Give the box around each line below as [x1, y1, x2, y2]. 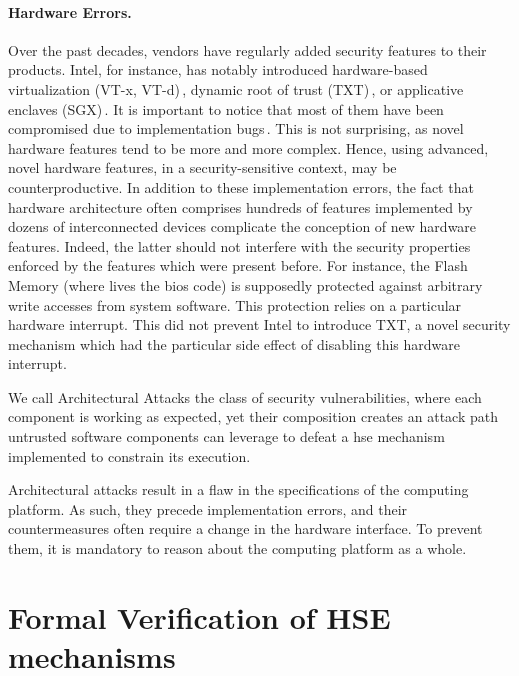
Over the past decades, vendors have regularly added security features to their [8, 39, 487, 60]
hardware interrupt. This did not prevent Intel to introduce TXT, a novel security [8, 314, 511, 335]
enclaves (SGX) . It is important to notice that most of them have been [8, 98, 444, 119]
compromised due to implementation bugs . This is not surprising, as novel [8, 118, 464, 139]
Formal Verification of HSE [8, 596, 391, 637]
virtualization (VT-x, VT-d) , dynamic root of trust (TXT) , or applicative [8, 78, 464, 99]
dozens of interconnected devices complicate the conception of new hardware [8, 216, 477, 237]
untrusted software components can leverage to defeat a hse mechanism [8, 426, 445, 447]
